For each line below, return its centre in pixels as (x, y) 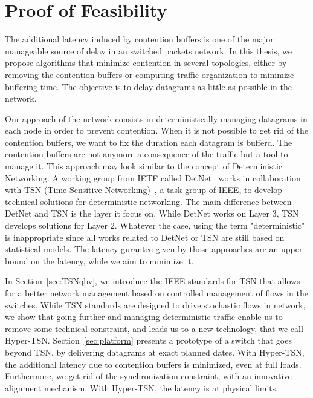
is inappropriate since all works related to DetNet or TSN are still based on (145, 237)
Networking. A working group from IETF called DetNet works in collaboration (153, 178)
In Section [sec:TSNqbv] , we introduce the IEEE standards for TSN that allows (153, 281)
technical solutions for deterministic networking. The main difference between (148, 201)
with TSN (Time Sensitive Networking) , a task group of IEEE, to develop (144, 190)
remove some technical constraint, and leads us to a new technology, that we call (154, 328)
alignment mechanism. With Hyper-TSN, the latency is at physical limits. (142, 387)
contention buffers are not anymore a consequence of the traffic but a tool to (147, 154)
